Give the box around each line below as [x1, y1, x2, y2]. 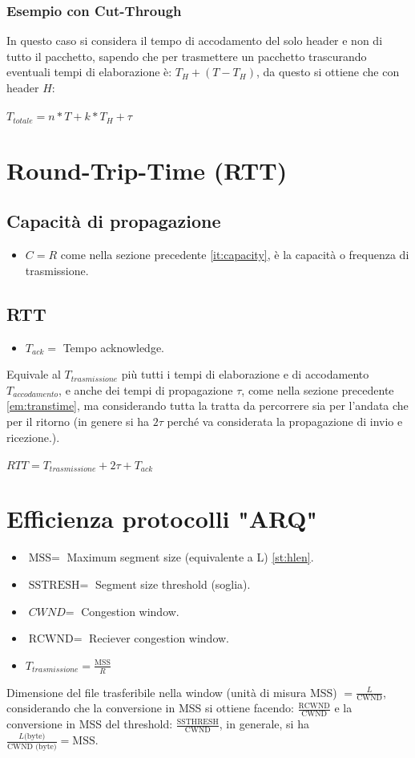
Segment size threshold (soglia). [95, 575, 251, 592]
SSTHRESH [176, 717, 219, 726]
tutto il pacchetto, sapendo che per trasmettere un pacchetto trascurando [6, 47, 367, 64]
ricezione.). [6, 428, 60, 445]
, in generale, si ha [219, 715, 309, 732]
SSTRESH [28, 579, 80, 591]
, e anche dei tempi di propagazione [58, 381, 233, 398]
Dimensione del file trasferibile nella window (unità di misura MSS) [6, 683, 337, 700]
